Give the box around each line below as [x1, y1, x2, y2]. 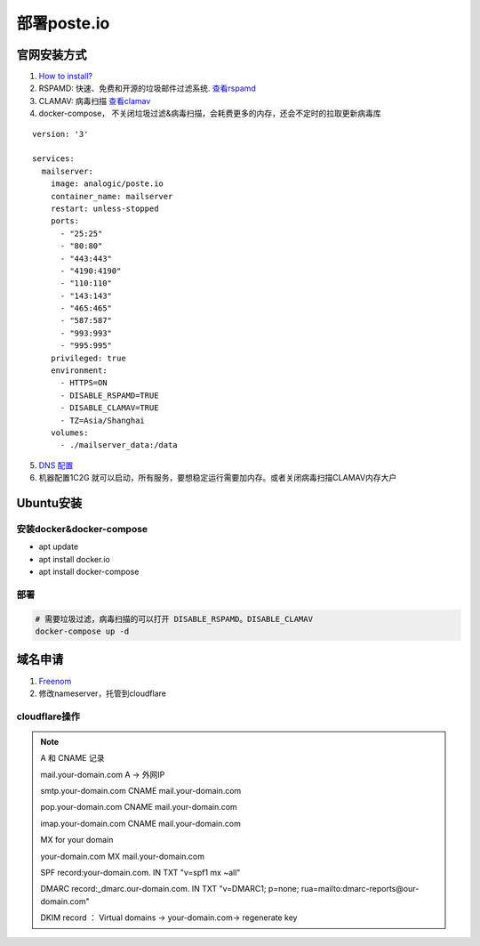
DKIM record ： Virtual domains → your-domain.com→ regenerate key [40, 912, 298, 923]
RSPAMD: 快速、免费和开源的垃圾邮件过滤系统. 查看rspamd [38, 83, 257, 93]
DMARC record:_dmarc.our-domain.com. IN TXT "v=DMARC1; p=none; [40, 884, 300, 894]
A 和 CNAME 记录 [40, 753, 105, 764]
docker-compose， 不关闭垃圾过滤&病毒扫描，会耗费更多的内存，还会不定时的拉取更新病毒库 [38, 108, 381, 119]
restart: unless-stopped [50, 203, 159, 214]
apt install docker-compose [38, 566, 140, 578]
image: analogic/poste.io [50, 179, 164, 189]
